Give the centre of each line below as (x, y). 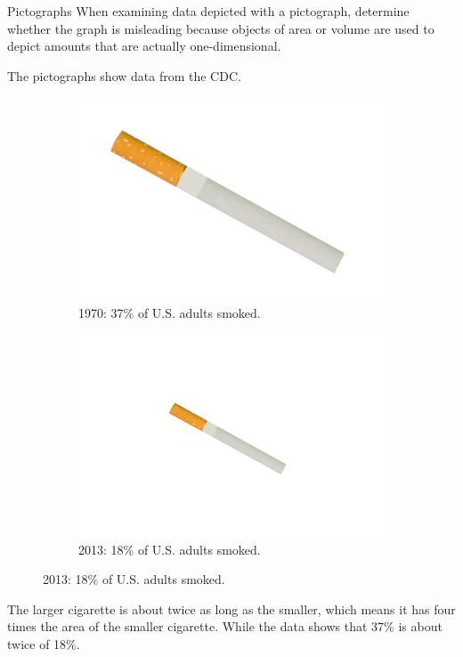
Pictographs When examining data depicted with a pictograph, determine (208, 11)
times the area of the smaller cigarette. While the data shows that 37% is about (225, 626)
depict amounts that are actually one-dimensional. (144, 46)
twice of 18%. (44, 644)
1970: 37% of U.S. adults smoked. (170, 312)
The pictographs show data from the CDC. (124, 75)
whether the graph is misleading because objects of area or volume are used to (221, 28)
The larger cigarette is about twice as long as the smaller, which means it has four (231, 608)
